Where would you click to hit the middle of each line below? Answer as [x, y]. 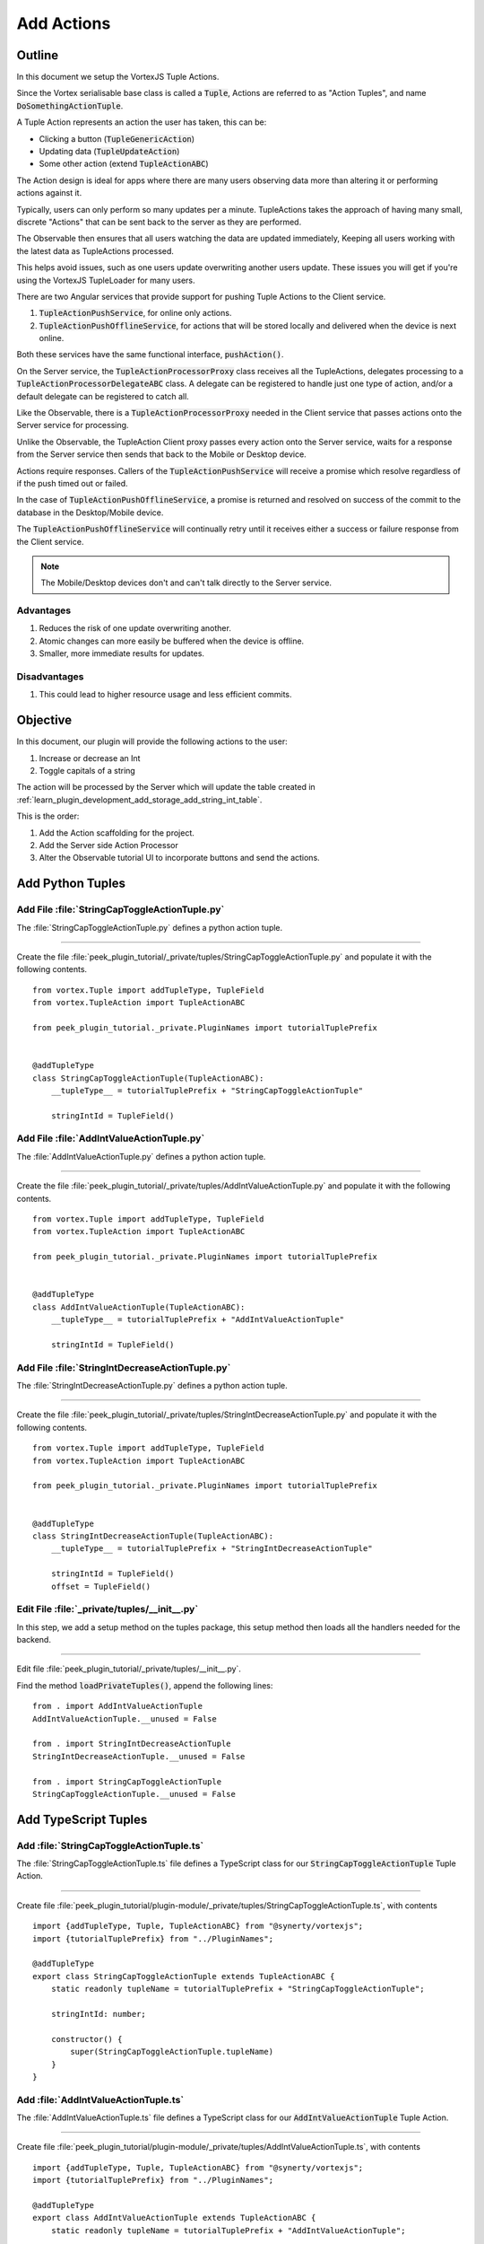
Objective [44, 720]
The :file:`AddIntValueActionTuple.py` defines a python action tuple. [141, 1156]
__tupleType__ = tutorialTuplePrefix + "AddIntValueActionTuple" [198, 1320]
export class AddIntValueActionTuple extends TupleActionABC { [174, 2218]
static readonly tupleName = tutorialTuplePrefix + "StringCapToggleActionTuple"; [238, 1989]
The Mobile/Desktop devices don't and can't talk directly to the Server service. [186, 583]
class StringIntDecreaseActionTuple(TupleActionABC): [153, 1536]
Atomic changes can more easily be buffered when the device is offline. [172, 641]
